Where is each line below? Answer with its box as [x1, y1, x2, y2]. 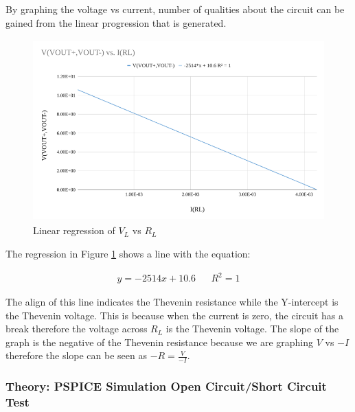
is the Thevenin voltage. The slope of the [165, 321, 339, 336]
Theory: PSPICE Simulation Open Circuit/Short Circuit [5, 378, 327, 395]
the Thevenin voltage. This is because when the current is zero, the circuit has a [5, 308, 344, 322]
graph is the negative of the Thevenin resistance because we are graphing [5, 334, 314, 349]
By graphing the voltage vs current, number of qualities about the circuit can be [5, 2, 345, 16]
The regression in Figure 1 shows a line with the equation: [5, 246, 251, 260]
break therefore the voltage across [5, 321, 148, 336]
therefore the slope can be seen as [5, 348, 147, 363]
